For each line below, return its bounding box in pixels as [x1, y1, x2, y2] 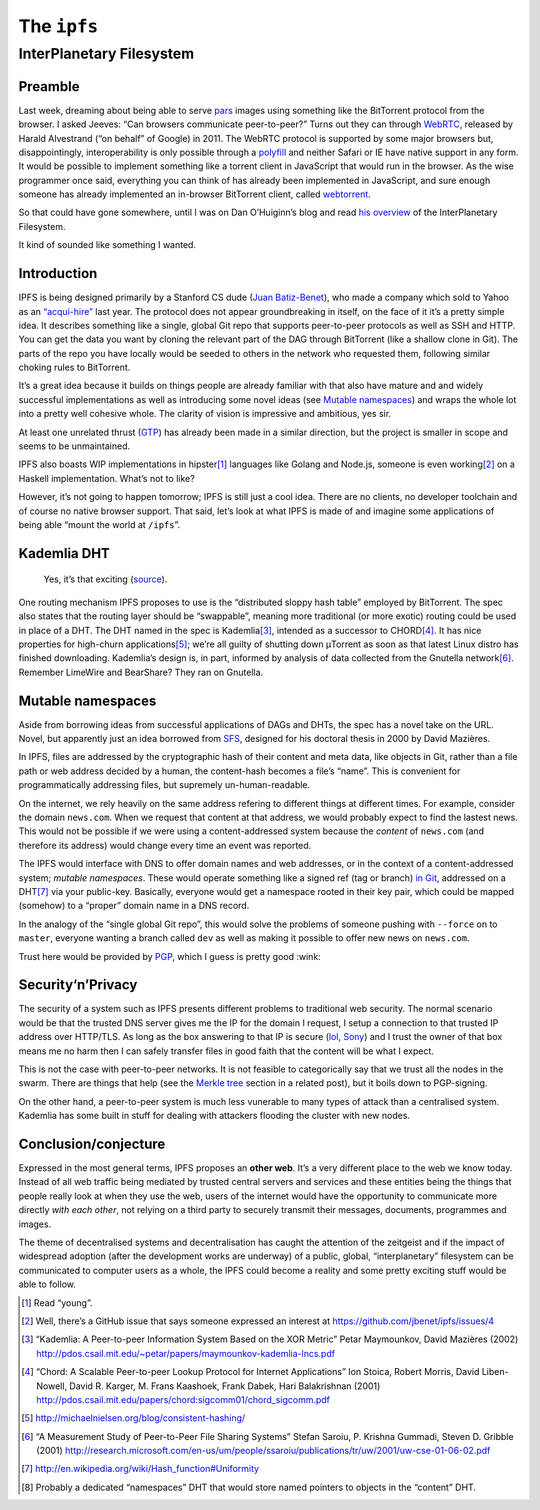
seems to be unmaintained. [18, 440, 131, 452]
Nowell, [36, 1380, 68, 1392]
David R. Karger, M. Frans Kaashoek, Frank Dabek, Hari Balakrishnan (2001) [69, 1380, 381, 1392]
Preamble [18, 78, 80, 95]
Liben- [481, 1366, 509, 1378]
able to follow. [18, 1278, 77, 1290]
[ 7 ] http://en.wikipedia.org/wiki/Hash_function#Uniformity [21, 1463, 260, 1475]
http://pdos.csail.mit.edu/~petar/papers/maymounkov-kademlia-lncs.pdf [36, 1347, 335, 1359]
